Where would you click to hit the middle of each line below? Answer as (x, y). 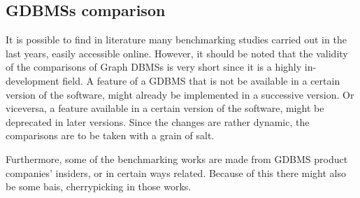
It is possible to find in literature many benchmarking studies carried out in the (176, 40)
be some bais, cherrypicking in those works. (99, 186)
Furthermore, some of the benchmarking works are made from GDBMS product (177, 158)
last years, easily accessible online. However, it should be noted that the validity (177, 53)
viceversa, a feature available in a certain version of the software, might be (165, 108)
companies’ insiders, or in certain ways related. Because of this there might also (176, 172)
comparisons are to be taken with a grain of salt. (110, 135)
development (33, 80)
